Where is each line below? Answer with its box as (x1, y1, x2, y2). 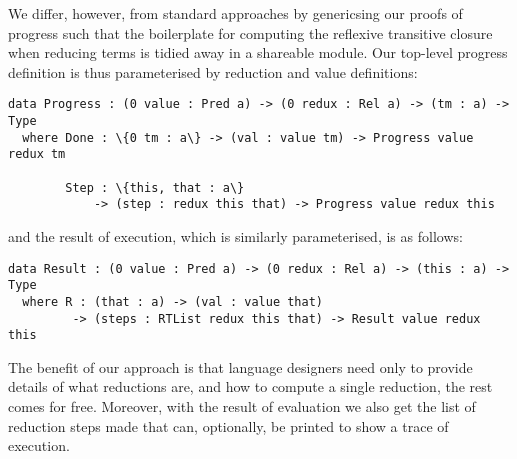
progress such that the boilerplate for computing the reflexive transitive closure (8, 22, 493, 43)
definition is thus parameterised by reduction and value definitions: (8, 61, 418, 82)
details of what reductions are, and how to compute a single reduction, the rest (8, 376, 493, 397)
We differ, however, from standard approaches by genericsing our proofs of (8, 3, 463, 23)
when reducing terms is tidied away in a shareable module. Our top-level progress (8, 42, 508, 63)
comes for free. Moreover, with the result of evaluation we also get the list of (8, 396, 476, 417)
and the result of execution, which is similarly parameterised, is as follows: (8, 225, 463, 246)
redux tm (8, 147, 66, 162)
